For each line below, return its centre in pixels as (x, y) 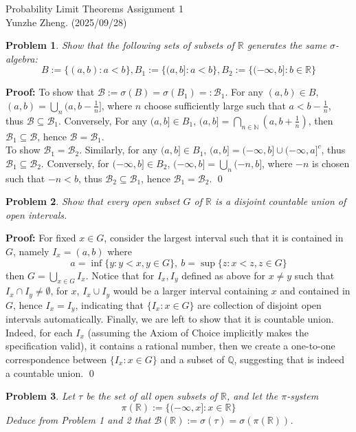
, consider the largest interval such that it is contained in (224, 238)
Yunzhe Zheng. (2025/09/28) (66, 22)
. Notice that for (120, 275)
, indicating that (110, 304)
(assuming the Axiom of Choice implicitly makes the (198, 332)
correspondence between (56, 359)
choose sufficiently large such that (215, 105)
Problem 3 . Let (41, 396)
